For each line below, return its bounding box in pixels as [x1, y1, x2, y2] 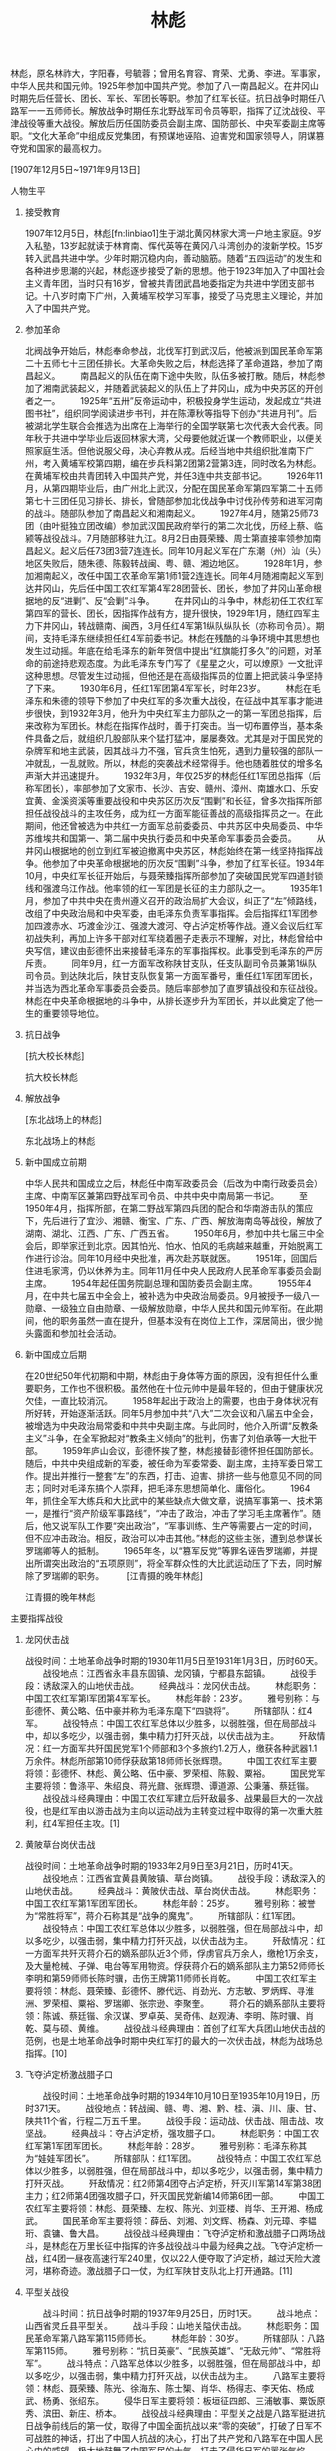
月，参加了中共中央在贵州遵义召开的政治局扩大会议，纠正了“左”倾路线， [24, 895, 323, 907]
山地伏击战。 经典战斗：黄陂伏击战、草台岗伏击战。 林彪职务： [24, 1885, 320, 1897]
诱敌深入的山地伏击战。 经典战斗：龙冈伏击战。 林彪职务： [42, 1680, 320, 1692]
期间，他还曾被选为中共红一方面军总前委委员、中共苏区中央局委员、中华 [24, 820, 323, 832]
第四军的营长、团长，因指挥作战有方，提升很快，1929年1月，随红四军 [24, 607, 312, 620]
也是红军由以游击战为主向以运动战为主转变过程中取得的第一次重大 [42, 1805, 315, 1817]
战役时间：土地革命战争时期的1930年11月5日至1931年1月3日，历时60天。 [24, 1655, 323, 1667]
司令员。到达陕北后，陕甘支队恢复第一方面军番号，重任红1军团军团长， [24, 970, 318, 982]
